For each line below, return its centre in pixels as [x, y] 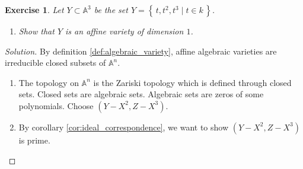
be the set [111, 9]
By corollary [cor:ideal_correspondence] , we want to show [124, 127]
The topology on [49, 82]
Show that [36, 31]
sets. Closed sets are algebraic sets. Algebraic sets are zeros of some [141, 94]
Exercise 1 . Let [34, 9]
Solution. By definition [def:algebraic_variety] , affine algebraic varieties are [141, 51]
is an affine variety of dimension [125, 31]
